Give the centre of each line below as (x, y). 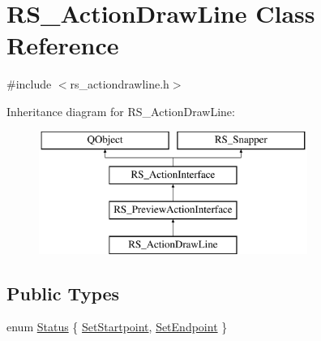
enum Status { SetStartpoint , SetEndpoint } (117, 327)
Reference (63, 45)
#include (29, 84)
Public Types (63, 293)
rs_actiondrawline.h (120, 84)
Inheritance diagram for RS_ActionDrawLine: (121, 111)
